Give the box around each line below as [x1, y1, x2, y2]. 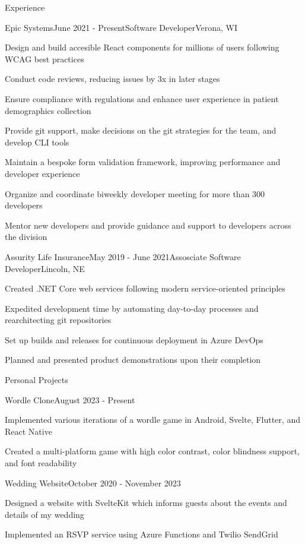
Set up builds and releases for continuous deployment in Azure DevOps [5, 333, 263, 346]
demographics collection [5, 104, 91, 116]
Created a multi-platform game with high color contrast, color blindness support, [5, 445, 300, 457]
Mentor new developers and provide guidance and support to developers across [5, 219, 291, 231]
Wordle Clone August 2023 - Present [5, 393, 135, 406]
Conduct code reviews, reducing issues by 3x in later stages [5, 72, 220, 85]
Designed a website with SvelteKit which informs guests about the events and [5, 496, 287, 509]
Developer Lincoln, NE [5, 262, 85, 274]
